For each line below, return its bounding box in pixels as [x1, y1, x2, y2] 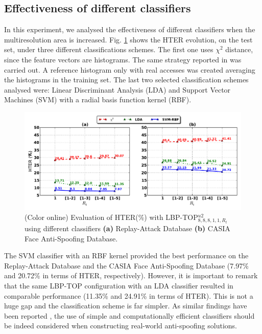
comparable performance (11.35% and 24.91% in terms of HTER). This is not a [4, 290, 253, 301]
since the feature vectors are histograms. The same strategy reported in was [4, 54, 242, 64]
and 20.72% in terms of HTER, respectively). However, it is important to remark [4, 270, 258, 281]
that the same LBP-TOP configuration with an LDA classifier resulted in [4, 280, 233, 291]
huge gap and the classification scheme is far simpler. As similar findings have [4, 300, 247, 311]
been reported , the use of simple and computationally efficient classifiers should [4, 310, 255, 321]
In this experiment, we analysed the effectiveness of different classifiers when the [4, 24, 255, 35]
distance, [225, 44, 253, 55]
